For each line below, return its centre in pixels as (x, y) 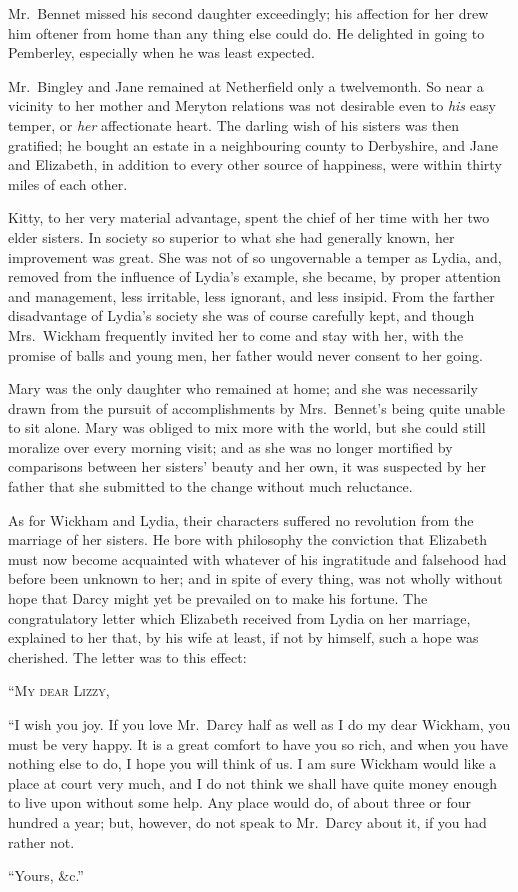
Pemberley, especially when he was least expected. (161, 52)
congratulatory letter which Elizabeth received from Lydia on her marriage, (239, 617)
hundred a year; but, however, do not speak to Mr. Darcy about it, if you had (247, 821)
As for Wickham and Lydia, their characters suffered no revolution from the (241, 519)
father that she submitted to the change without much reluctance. (210, 486)
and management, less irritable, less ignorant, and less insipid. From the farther (251, 295)
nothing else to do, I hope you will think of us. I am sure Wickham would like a (252, 763)
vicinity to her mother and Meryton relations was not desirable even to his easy (252, 105)
